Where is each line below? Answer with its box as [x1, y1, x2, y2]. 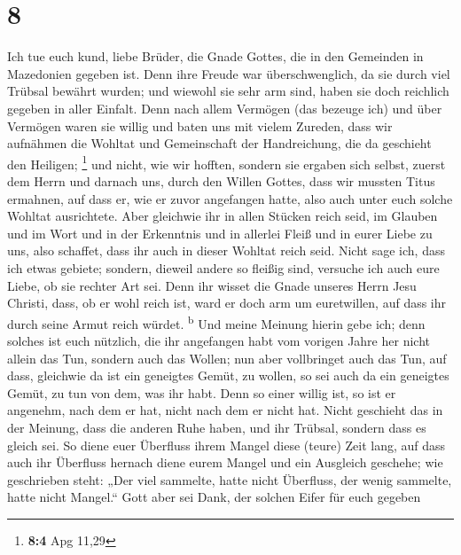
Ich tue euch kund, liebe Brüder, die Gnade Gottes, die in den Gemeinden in [7, 47, 424, 66]
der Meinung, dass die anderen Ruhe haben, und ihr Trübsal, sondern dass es [7, 418, 426, 436]
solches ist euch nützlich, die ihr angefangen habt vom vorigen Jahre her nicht [7, 331, 430, 349]
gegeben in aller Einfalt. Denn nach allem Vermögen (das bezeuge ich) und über [7, 98, 442, 117]
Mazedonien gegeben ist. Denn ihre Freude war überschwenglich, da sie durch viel [7, 64, 450, 82]
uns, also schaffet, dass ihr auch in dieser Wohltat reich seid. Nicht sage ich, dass [7, 241, 445, 260]
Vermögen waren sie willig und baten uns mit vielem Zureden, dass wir [7, 116, 393, 135]
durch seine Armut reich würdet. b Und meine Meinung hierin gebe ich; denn [7, 311, 426, 332]
